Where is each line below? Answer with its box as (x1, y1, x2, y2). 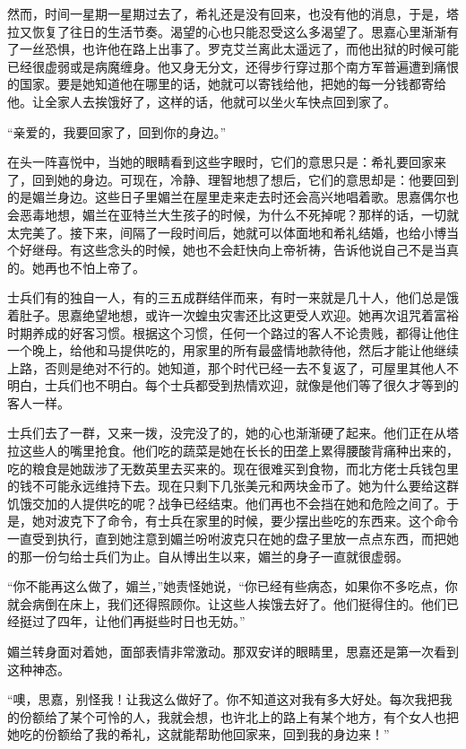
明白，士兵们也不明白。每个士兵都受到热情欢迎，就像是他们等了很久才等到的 (7, 376, 459, 395)
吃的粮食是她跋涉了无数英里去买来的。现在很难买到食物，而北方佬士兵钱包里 (7, 458, 459, 477)
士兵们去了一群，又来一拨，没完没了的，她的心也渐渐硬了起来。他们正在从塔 (7, 423, 459, 442)
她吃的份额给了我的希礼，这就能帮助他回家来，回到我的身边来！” (7, 725, 390, 744)
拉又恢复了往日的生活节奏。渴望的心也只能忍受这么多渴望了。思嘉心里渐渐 (7, 22, 446, 40)
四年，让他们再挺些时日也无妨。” (56, 612, 246, 631)
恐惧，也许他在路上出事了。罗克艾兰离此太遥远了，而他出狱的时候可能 (44, 39, 459, 58)
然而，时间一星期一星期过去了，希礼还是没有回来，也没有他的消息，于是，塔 (7, 4, 459, 22)
